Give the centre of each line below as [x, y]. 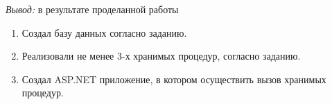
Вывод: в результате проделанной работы [92, 9]
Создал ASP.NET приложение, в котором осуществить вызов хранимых [174, 79]
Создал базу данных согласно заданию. [104, 32]
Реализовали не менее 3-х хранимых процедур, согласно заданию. [161, 56]
